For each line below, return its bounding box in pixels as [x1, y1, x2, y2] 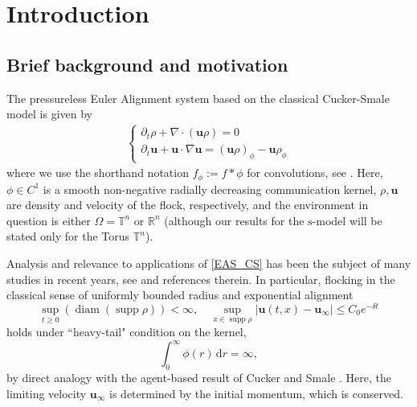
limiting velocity [6, 384, 87, 401]
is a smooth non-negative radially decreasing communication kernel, [43, 180, 377, 197]
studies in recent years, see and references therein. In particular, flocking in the [6, 270, 395, 287]
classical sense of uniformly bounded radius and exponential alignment [6, 286, 354, 303]
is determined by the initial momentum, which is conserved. [109, 384, 403, 401]
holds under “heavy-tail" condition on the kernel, [6, 323, 247, 340]
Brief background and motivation [6, 51, 288, 76]
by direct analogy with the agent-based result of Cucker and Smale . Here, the [6, 368, 392, 385]
